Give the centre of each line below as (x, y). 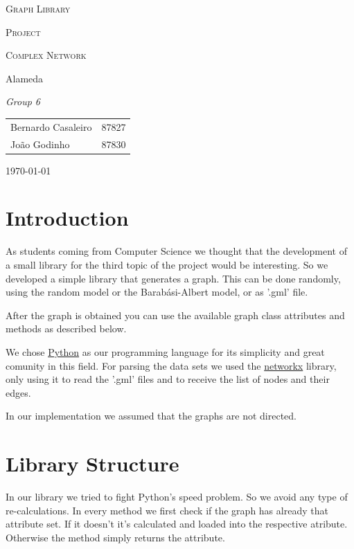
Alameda (25, 78)
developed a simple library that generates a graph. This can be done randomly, (173, 278)
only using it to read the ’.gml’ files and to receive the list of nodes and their (168, 379)
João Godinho (40, 144)
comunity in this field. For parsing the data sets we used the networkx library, (171, 365)
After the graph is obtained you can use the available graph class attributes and (175, 315)
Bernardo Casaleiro (51, 126)
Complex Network (46, 55)
